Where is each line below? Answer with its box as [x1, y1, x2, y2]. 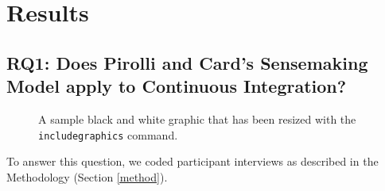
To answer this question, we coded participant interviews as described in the [6, 153, 379, 170]
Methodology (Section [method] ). [6, 168, 168, 185]
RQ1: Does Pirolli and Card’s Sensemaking [6, 50, 368, 74]
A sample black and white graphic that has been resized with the [38, 110, 356, 127]
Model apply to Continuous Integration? [6, 74, 347, 98]
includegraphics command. [38, 126, 178, 143]
